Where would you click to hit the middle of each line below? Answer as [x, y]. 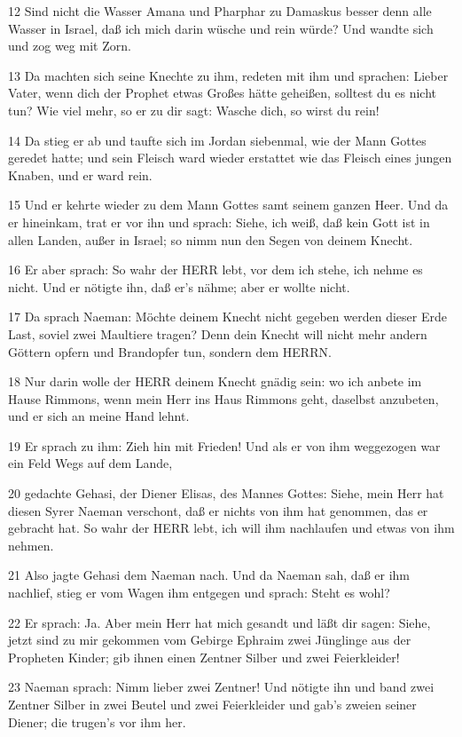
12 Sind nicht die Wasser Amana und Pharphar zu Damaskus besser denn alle [220, 11]
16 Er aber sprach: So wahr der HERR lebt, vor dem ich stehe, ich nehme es [215, 269]
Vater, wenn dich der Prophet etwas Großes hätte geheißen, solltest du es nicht [223, 93]
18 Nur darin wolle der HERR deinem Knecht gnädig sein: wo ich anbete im [215, 381]
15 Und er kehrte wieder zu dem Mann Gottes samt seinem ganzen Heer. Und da [228, 205]
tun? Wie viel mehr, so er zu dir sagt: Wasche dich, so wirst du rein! [194, 110]
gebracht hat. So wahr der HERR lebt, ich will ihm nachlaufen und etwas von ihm [231, 528]
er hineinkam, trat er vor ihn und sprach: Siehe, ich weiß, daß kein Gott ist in [219, 222]
